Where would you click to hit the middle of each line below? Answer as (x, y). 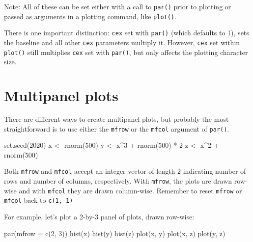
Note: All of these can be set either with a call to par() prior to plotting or (118, 6)
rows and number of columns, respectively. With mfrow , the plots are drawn (118, 181)
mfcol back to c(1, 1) (39, 200)
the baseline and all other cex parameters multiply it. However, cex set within (122, 42)
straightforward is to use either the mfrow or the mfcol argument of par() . (117, 128)
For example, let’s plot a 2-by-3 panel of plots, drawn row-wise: (99, 217)
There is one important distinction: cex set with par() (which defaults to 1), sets (126, 33)
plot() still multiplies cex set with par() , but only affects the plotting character (126, 52)
